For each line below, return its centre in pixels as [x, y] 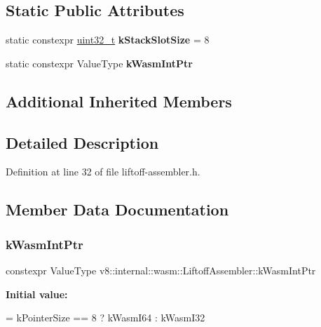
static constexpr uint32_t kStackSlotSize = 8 [108, 40]
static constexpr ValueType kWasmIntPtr [99, 63]
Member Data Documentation [117, 209]
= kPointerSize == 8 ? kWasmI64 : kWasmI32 [105, 318]
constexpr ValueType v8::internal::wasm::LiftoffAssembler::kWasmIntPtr [161, 270]
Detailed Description [82, 142]
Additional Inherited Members [119, 101]
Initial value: [37, 294]
